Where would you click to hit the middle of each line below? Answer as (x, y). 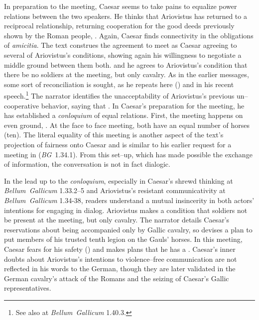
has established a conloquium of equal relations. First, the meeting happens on (124, 115)
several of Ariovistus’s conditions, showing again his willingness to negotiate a (123, 54)
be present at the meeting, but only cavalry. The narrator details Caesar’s (117, 220)
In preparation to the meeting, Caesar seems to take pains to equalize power (121, 6)
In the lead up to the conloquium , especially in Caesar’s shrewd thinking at (119, 180)
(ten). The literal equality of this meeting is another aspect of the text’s (114, 135)
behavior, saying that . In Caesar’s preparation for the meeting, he (143, 105)
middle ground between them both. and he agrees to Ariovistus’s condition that (126, 64)
